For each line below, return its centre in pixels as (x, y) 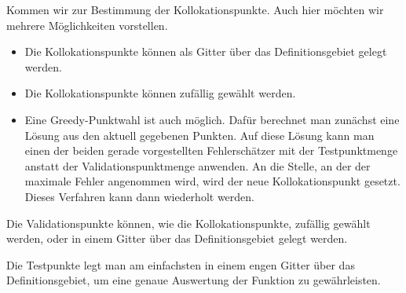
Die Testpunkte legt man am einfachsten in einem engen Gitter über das (181, 264)
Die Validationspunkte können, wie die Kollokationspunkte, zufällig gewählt (188, 223)
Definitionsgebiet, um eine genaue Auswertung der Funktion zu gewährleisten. (194, 280)
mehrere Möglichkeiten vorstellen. (87, 25)
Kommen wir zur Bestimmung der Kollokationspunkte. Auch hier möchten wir (195, 9)
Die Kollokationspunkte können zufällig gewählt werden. (160, 93)
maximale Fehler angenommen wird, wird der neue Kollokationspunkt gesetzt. (212, 181)
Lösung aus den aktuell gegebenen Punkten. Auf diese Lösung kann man (199, 135)
